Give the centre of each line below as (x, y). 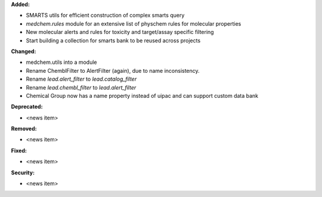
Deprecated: (27, 107)
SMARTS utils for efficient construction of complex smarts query (105, 16)
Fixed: (19, 150)
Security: (23, 173)
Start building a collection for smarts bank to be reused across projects (113, 40)
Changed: (24, 51)
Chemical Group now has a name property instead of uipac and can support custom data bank (142, 96)
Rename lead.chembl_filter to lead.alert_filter (81, 87)
